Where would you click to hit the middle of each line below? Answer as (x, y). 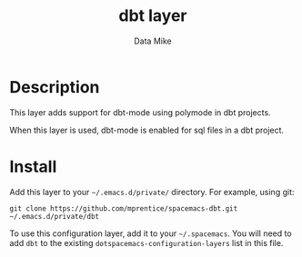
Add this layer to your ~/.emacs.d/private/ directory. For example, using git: (152, 192)
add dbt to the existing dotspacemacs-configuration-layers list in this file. (146, 242)
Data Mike (153, 41)
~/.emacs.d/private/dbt (55, 216)
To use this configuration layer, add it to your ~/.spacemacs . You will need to (151, 233)
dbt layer (153, 16)
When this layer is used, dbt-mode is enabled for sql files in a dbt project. (147, 130)
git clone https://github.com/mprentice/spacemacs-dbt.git (124, 208)
